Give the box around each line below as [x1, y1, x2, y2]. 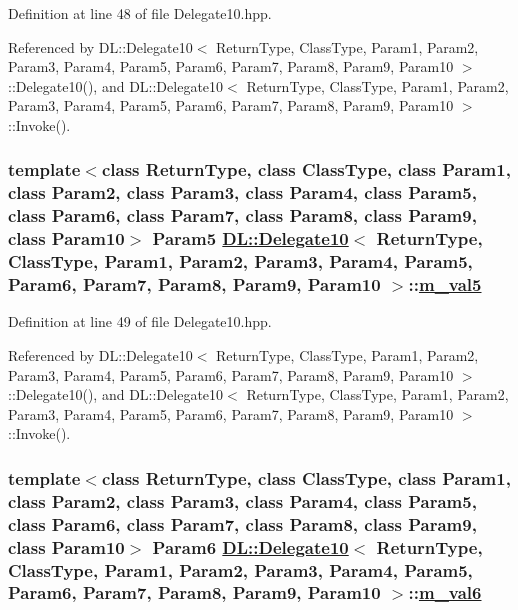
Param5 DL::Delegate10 [152, 226, 349, 251]
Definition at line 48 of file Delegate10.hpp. [8, 3, 272, 23]
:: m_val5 [408, 272, 482, 297]
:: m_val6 [408, 580, 482, 605]
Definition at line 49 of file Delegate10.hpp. [8, 311, 272, 332]
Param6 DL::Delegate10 [152, 534, 349, 559]
